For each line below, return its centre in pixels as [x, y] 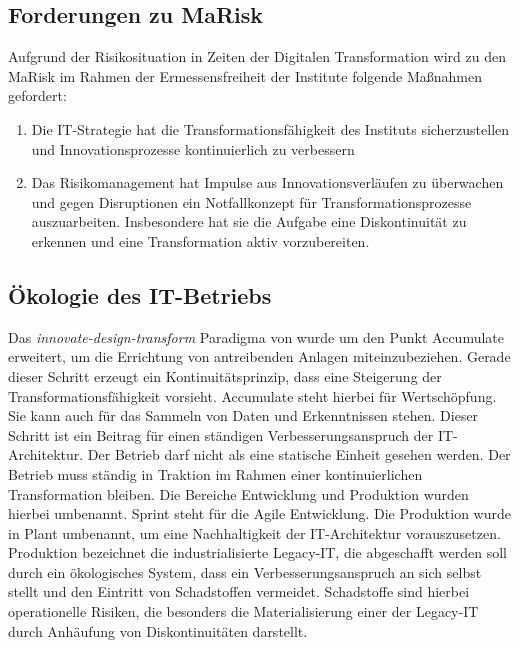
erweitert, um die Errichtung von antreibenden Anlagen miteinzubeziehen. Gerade [259, 356]
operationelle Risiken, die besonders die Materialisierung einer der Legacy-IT [243, 611]
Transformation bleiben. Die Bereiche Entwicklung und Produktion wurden [238, 493]
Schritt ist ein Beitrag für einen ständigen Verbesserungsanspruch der [221, 434]
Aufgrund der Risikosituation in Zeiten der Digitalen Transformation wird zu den [257, 56]
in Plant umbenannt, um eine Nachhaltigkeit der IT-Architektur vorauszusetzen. [254, 532]
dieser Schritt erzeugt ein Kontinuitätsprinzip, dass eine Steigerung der [225, 375]
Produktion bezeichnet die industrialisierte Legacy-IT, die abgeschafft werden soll [258, 552]
